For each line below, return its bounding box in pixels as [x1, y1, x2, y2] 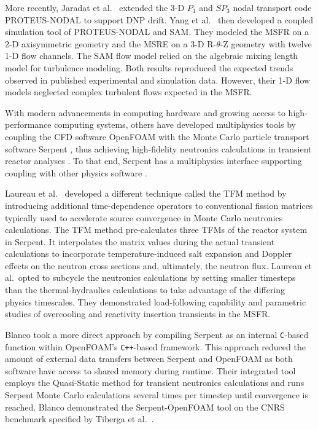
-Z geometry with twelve [220, 37, 312, 50]
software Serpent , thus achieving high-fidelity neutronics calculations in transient [5, 142, 312, 155]
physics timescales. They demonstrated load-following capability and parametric [5, 295, 306, 308]
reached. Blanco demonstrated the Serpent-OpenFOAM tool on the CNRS [5, 400, 285, 413]
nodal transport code [233, 1, 312, 14]
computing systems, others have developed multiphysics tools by [54, 118, 296, 131]
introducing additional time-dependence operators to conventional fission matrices [5, 199, 313, 211]
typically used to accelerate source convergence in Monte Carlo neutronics [5, 211, 283, 224]
